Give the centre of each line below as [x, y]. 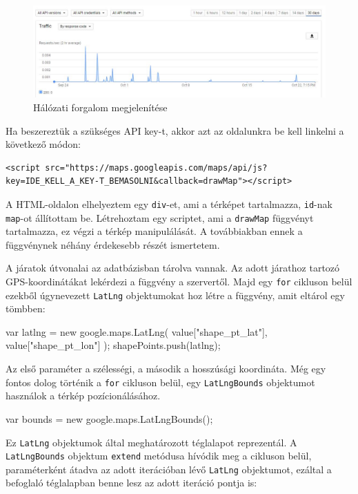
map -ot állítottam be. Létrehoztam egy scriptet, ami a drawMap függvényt [160, 217]
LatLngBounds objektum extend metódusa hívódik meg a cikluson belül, [159, 456]
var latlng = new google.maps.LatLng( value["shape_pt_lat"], [137, 331]
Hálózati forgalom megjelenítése [100, 107]
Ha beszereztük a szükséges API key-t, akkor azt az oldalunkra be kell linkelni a [175, 130]
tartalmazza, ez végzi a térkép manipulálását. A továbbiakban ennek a [154, 231]
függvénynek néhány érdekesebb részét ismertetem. [113, 244]
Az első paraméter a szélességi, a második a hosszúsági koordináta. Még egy [166, 369]
